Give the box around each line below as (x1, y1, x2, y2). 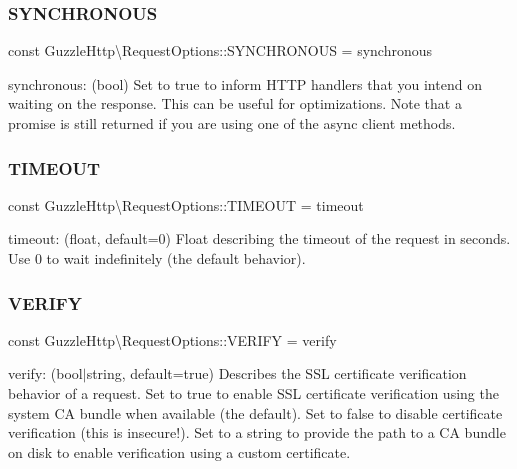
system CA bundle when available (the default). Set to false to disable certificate (8, 402, 503, 423)
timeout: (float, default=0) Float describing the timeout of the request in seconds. (8, 228, 511, 249)
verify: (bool (8, 363, 83, 384)
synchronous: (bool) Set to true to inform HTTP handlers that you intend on (8, 73, 482, 94)
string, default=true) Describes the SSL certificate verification (86, 363, 467, 384)
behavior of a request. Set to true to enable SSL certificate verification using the (8, 383, 499, 403)
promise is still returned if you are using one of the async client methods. (8, 113, 456, 133)
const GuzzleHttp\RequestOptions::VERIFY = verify (8, 329, 337, 350)
